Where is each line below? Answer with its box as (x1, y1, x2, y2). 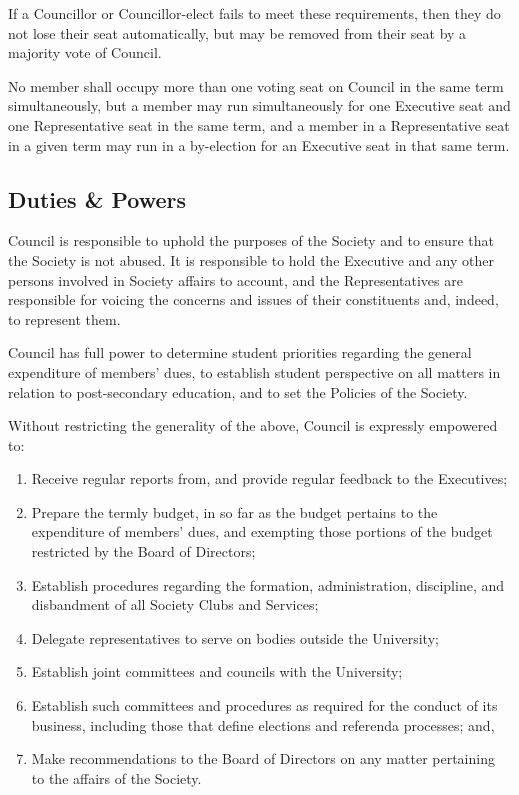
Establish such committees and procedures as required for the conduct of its (31, 695, 498, 716)
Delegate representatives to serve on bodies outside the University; (31, 627, 439, 648)
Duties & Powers (8, 183, 187, 214)
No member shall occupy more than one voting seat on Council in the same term (8, 75, 504, 96)
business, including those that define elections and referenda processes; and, (31, 714, 495, 735)
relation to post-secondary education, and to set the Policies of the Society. (8, 381, 468, 402)
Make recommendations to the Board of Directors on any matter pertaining (31, 748, 495, 769)
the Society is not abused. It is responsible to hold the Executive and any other (8, 249, 494, 270)
